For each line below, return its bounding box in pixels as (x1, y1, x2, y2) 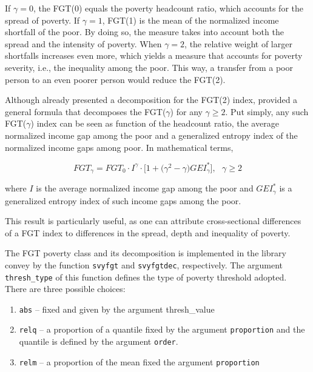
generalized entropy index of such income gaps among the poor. (5, 194, 241, 207)
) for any (170, 105, 203, 118)
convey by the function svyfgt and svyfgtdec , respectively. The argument (5, 258, 283, 271)
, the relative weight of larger (184, 37, 292, 50)
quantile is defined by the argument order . (19, 335, 178, 348)
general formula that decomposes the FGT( (5, 105, 166, 118)
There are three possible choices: (5, 282, 126, 295)
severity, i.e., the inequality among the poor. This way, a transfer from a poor (5, 61, 293, 73)
